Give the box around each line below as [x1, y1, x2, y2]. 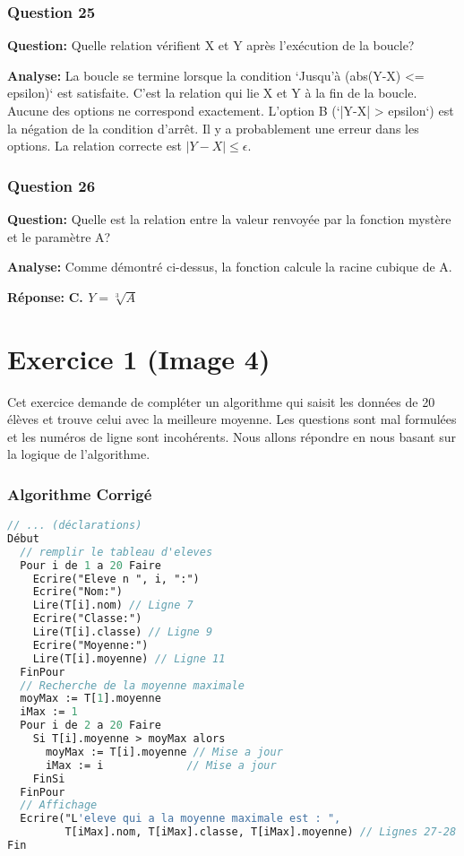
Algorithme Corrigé [7, 482, 152, 505]
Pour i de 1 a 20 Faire [20, 558, 161, 572]
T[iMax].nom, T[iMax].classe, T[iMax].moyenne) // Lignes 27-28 [64, 826, 457, 839]
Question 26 [7, 174, 96, 196]
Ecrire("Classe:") [32, 612, 142, 626]
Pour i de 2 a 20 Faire [20, 719, 161, 732]
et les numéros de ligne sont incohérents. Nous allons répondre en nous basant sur [7, 427, 456, 445]
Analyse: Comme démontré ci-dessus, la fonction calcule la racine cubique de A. [7, 257, 452, 276]
